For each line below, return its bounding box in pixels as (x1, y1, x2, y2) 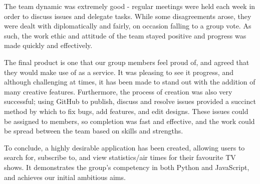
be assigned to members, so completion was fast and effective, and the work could (4, 115, 255, 126)
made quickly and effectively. (4, 40, 93, 50)
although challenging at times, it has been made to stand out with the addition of (4, 76, 255, 87)
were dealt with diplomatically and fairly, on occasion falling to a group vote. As (4, 20, 251, 31)
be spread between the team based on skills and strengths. (4, 125, 183, 136)
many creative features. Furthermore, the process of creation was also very (4, 86, 232, 96)
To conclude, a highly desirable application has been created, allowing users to (4, 142, 245, 152)
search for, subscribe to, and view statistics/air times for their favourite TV (4, 152, 236, 162)
